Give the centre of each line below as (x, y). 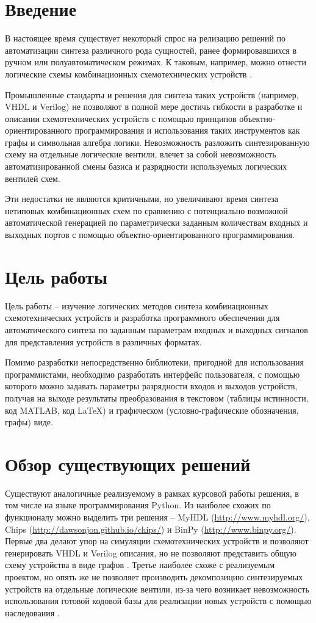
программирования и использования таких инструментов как (187, 130)
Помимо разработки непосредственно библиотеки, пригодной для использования (155, 362)
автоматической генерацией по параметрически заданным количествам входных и (156, 222)
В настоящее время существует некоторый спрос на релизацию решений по (145, 38)
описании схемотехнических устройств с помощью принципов (121, 118)
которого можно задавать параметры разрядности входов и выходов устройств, (151, 386)
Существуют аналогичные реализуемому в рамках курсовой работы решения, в (152, 493)
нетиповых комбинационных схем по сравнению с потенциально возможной (146, 210)
